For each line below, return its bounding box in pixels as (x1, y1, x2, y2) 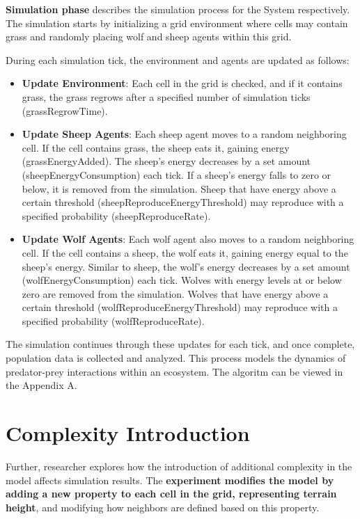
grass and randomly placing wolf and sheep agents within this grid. (6, 29, 292, 44)
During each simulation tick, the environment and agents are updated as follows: (6, 52, 350, 67)
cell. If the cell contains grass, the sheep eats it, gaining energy (22, 140, 290, 154)
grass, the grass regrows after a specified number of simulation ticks (22, 89, 311, 104)
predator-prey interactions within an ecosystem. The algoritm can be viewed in (6, 364, 343, 378)
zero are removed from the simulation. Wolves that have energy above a (22, 286, 329, 301)
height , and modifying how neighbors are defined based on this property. (6, 500, 320, 514)
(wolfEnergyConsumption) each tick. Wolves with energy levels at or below (22, 273, 342, 287)
